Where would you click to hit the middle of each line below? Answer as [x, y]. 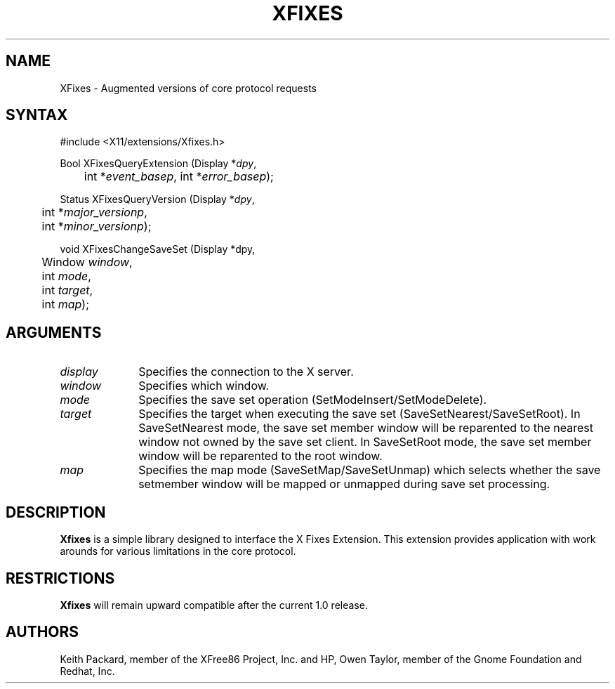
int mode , [66, 276]
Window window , [87, 262]
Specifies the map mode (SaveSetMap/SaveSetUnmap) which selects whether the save [370, 470]
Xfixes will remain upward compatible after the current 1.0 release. [214, 605]
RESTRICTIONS [60, 578]
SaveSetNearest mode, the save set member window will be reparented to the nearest [366, 428]
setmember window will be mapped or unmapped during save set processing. [344, 484]
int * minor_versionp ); [97, 227]
